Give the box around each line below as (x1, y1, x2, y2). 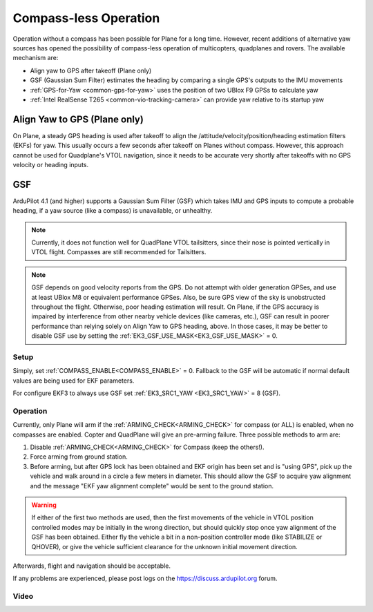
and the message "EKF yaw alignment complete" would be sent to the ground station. (30, 481, 274, 490)
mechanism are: (12, 54, 59, 62)
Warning (31, 501, 57, 509)
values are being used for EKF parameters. (12, 376, 135, 385)
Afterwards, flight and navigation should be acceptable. (12, 562, 171, 570)
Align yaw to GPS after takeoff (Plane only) (30, 66, 152, 75)
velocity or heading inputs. (12, 160, 89, 169)
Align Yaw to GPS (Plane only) (12, 113, 144, 125)
